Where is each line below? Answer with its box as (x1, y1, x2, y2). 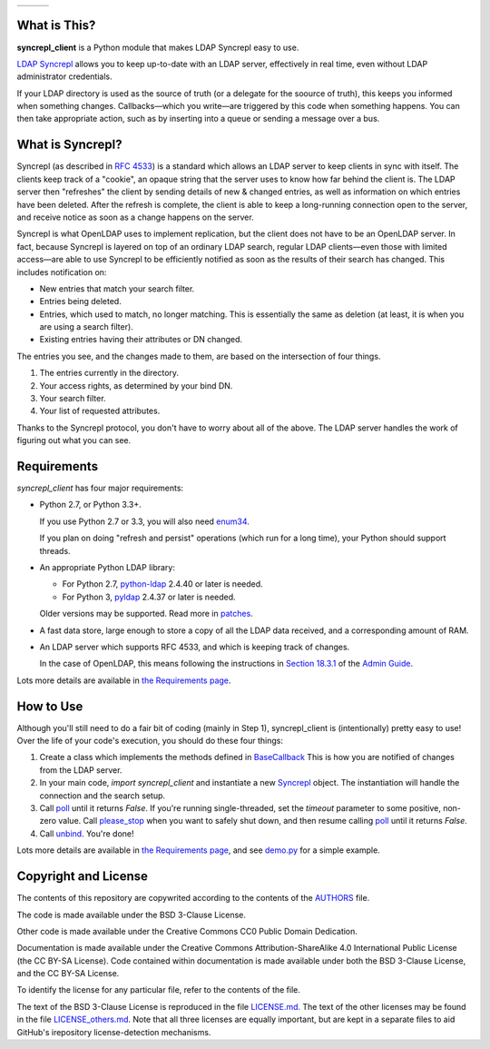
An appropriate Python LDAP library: (39, 562, 176, 573)
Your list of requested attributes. (39, 405, 161, 417)
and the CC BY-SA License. (16, 968, 120, 979)
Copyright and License (16, 868, 149, 885)
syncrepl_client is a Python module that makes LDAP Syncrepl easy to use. (16, 42, 299, 53)
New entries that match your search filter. (39, 282, 195, 294)
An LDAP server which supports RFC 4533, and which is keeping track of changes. (39, 641, 350, 652)
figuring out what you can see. (16, 435, 132, 446)
